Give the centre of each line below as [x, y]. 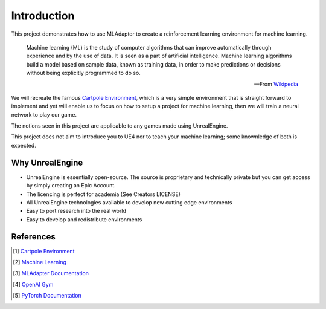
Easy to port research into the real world [76, 211]
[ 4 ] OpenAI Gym [33, 284]
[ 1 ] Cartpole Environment [44, 251]
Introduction [43, 16]
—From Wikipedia [276, 84]
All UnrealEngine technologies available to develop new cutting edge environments [129, 202]
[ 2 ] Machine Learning [40, 262]
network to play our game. [44, 114]
